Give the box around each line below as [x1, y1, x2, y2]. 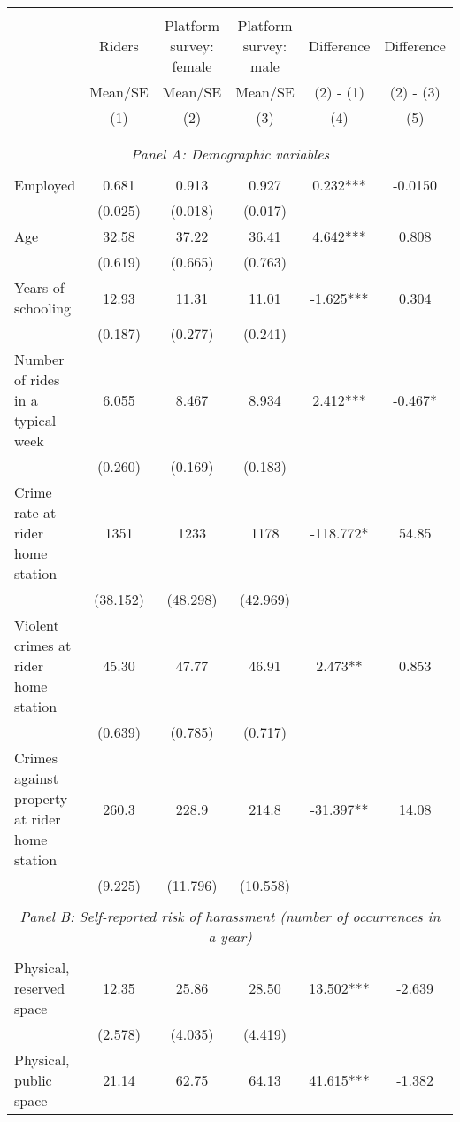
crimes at [14, 635, 72, 655]
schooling [14, 298, 72, 318]
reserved [14, 978, 65, 998]
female [172, 56, 212, 76]
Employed [14, 174, 76, 195]
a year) [208, 926, 252, 947]
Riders [99, 35, 139, 56]
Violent [14, 615, 59, 635]
